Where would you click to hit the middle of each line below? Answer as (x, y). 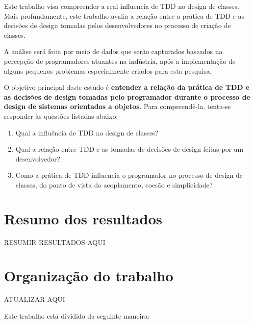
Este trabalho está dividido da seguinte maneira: (77, 315)
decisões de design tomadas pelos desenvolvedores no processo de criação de (117, 25)
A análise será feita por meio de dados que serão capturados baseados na (113, 51)
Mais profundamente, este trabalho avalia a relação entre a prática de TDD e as (124, 15)
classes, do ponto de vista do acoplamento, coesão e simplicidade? (114, 184)
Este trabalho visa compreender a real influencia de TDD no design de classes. (122, 6)
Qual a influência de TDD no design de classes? (87, 132)
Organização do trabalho (89, 276)
